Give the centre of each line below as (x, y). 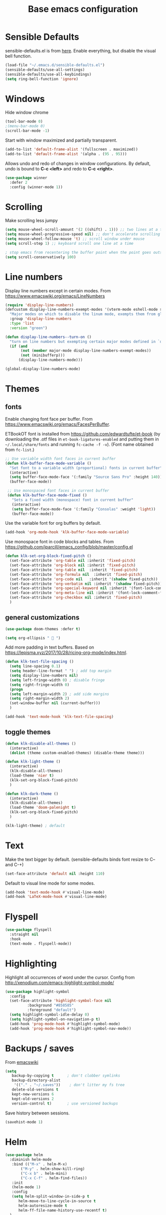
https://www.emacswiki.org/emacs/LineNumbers (55, 296)
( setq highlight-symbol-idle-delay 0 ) (50, 1015)
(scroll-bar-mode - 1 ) (27, 131)
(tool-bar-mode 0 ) (24, 122)
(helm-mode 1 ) (26, 1187)
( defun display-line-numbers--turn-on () (48, 337)
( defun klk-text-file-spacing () (40, 662)
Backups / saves (40, 1048)
